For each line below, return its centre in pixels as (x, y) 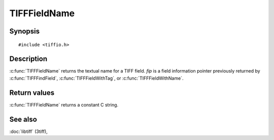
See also (23, 119)
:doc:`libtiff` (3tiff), (28, 131)
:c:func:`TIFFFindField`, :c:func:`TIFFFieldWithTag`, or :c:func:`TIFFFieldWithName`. (96, 78)
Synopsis (25, 31)
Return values (32, 93)
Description (28, 59)
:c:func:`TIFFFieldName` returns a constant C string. (64, 104)
